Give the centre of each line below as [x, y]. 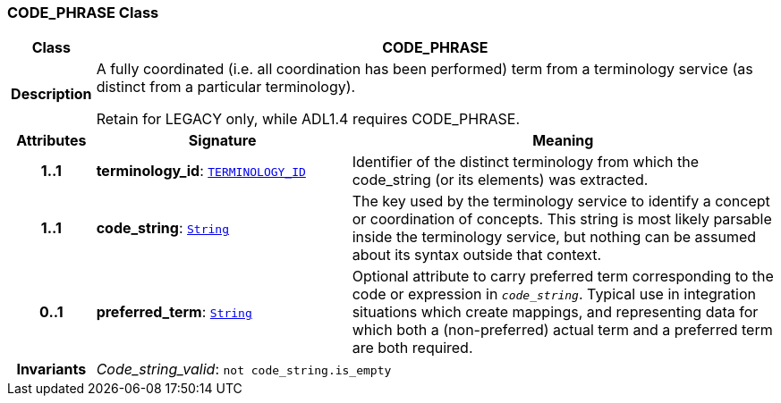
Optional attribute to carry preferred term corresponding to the [563, 277]
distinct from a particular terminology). [226, 87]
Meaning [563, 141]
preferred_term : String [174, 312]
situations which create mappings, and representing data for [555, 312]
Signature [222, 141]
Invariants [51, 369]
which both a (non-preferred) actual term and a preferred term [562, 330]
